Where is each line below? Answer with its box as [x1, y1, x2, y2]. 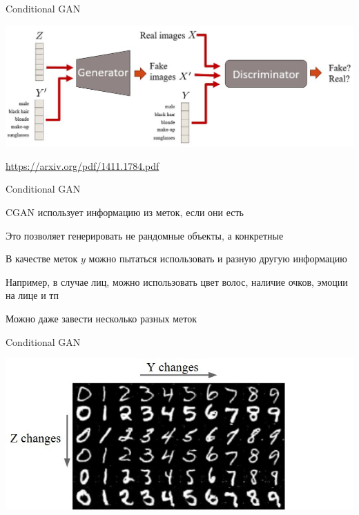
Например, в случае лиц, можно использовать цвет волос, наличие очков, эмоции [6, 274, 348, 289]
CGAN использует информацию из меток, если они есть [6, 205, 244, 220]
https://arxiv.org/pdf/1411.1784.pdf [6, 158, 159, 173]
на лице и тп [6, 288, 59, 302]
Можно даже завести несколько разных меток [6, 311, 197, 326]
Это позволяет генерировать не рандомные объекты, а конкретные [6, 228, 284, 242]
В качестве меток [6, 251, 78, 266]
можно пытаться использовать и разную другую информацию [88, 251, 347, 266]
